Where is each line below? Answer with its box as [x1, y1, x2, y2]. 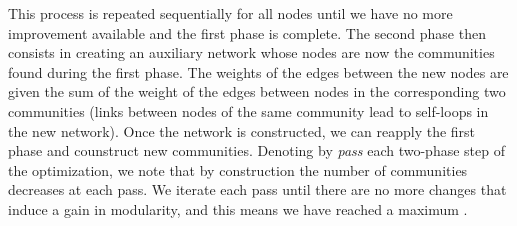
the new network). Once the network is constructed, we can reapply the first [8, 120, 476, 141]
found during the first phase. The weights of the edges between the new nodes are [8, 61, 509, 82]
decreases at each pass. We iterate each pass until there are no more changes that [8, 179, 507, 200]
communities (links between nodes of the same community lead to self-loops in [8, 100, 489, 121]
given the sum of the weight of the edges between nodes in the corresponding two [8, 81, 506, 102]
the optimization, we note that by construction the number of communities [8, 159, 468, 180]
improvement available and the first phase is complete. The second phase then [8, 22, 486, 43]
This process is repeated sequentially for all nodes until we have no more [8, 3, 453, 23]
